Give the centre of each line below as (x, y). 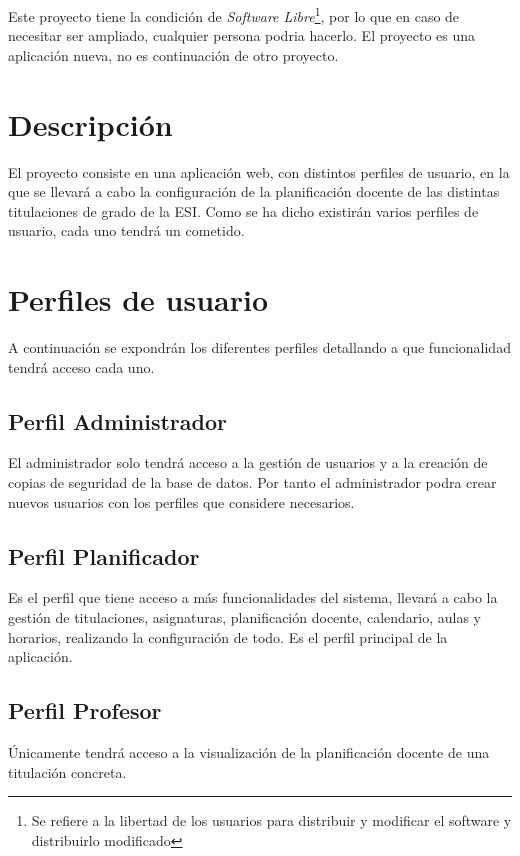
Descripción (90, 123)
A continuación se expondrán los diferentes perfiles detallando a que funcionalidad (259, 347)
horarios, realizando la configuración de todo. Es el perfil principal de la (228, 636)
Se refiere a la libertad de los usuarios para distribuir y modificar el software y (271, 820)
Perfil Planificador (104, 555)
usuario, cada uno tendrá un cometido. (126, 230)
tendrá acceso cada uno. (81, 366)
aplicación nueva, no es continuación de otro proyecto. (173, 54)
